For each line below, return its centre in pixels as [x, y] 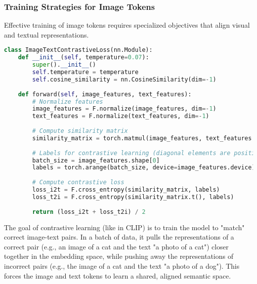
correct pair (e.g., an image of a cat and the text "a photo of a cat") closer [116, 246]
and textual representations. [46, 34]
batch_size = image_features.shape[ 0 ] [96, 160]
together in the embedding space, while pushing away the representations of [119, 256]
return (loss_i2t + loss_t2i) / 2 [89, 212]
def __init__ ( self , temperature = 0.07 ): [84, 58]
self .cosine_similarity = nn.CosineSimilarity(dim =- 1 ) [124, 79]
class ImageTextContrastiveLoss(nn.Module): [78, 50]
